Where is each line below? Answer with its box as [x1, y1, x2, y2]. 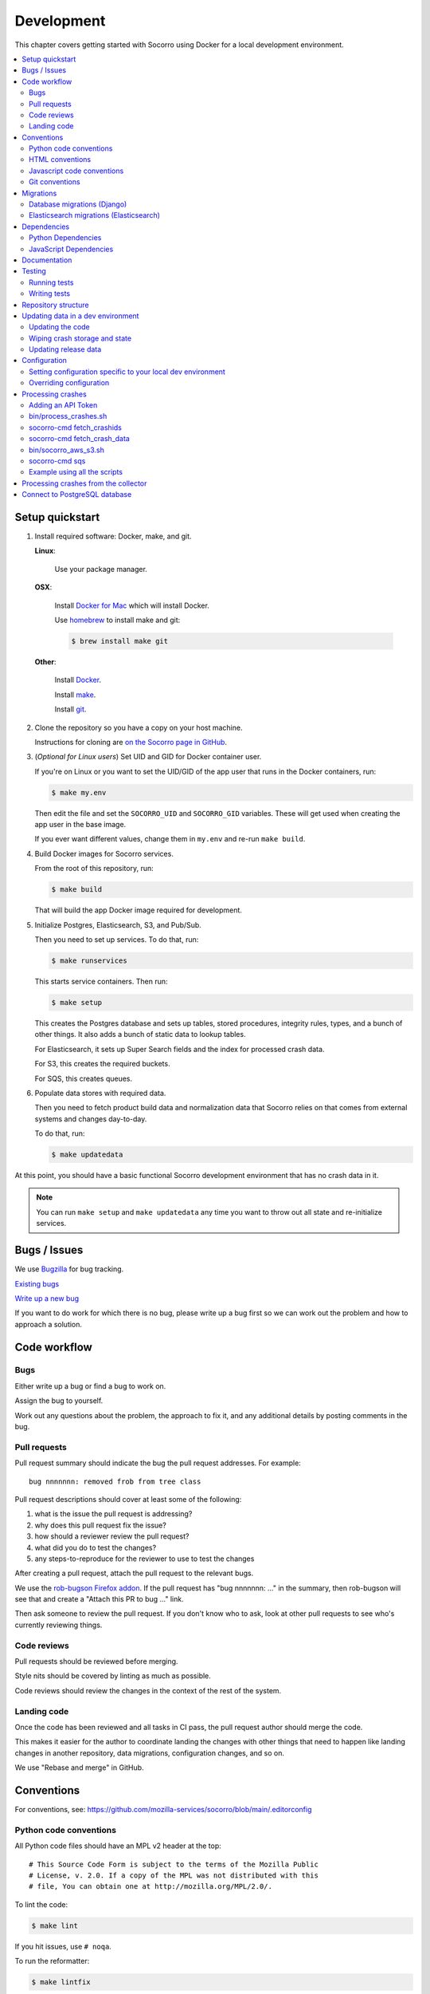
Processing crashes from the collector [21, 479, 147, 488]
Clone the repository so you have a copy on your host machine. [34, 723, 243, 732]
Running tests [29, 278, 74, 287]
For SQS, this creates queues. [34, 1074, 133, 1083]
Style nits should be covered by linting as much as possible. [14, 1671, 211, 1681]
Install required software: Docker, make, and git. [34, 531, 192, 542]
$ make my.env [51, 788, 107, 797]
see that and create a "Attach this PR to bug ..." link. [14, 1594, 184, 1604]
